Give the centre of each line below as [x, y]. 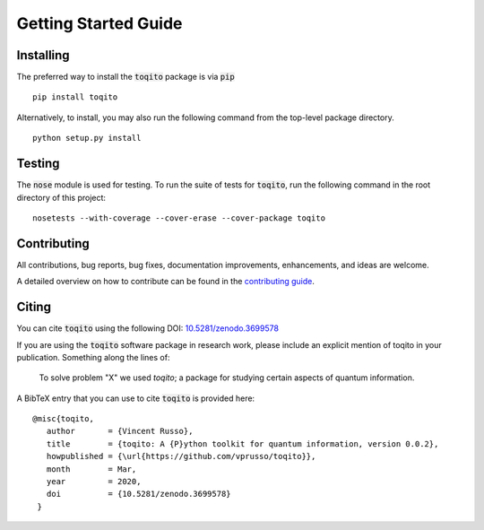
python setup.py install [87, 138]
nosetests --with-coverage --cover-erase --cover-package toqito [179, 218]
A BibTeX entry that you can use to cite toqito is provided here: [136, 398]
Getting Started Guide [99, 23]
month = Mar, [91, 469]
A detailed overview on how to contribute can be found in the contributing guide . [166, 282]
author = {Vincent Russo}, [120, 431]
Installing [43, 55]
